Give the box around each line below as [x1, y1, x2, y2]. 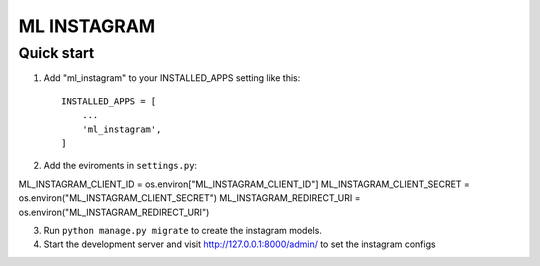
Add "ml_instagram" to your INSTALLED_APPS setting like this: [43, 72, 301, 84]
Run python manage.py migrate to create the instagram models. [43, 224, 322, 236]
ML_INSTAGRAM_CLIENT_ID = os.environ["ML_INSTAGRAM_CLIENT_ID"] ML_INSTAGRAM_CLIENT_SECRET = [18, 178, 470, 190]
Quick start [18, 44, 95, 62]
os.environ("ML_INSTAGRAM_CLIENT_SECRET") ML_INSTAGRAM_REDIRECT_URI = [18, 192, 361, 204]
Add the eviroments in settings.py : [43, 160, 198, 172]
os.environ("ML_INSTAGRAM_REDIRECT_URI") [18, 206, 210, 218]
